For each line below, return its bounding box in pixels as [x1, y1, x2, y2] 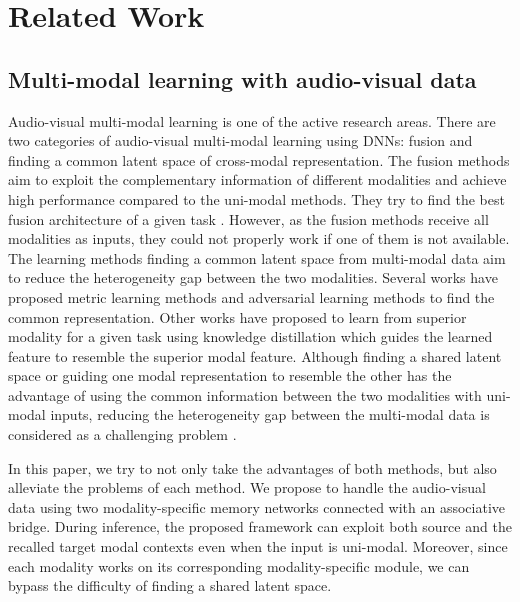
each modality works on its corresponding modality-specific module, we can [8, 555, 470, 576]
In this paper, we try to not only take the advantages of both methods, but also [8, 457, 497, 478]
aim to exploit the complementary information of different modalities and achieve [8, 169, 507, 190]
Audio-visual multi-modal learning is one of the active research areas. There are [8, 110, 496, 131]
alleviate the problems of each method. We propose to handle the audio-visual [8, 477, 486, 498]
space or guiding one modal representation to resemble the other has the [8, 365, 452, 386]
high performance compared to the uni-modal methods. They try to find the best [8, 188, 505, 209]
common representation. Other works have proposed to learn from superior [8, 306, 467, 327]
